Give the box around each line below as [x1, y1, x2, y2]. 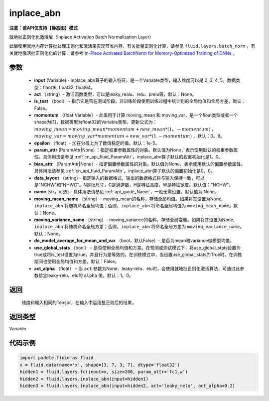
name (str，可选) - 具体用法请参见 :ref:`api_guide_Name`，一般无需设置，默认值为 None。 [34, 189, 219, 195]
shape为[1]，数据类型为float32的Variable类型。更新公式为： [34, 119, 157, 125]
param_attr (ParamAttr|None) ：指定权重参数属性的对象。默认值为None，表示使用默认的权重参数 [34, 147, 234, 153]
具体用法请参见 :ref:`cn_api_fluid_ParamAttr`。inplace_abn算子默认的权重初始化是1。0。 [42, 154, 223, 160]
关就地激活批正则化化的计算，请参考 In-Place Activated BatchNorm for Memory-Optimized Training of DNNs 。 [9, 50, 237, 56]
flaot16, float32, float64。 [42, 84, 96, 90]
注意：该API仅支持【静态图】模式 [9, 25, 78, 31]
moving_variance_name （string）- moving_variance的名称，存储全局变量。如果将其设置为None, [34, 217, 235, 223]
